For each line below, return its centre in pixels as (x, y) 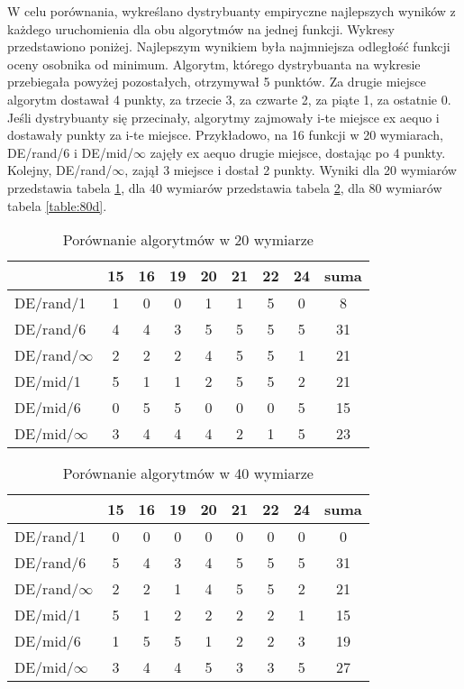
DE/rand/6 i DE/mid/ (71, 152)
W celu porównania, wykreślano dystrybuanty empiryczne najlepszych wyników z (232, 11)
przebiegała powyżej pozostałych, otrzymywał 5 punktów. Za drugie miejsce (217, 82)
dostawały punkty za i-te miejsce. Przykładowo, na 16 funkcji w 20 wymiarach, (225, 135)
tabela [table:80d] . (57, 205)
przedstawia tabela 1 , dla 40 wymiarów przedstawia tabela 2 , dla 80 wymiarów (225, 187)
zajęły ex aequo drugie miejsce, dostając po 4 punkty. (298, 152)
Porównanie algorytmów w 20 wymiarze (188, 240)
